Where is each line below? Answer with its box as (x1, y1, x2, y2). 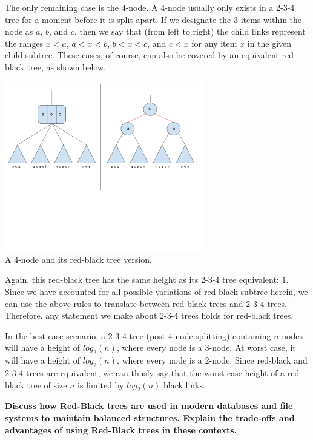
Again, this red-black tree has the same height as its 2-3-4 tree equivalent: (5, 273, 279, 286)
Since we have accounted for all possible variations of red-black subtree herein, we (5, 285, 308, 297)
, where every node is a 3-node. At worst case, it (116, 341, 296, 354)
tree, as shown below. (27, 60, 107, 73)
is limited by (77, 378, 124, 391)
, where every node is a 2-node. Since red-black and (116, 354, 308, 367)
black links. (163, 378, 205, 391)
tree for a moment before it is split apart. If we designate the (5, 13, 231, 25)
